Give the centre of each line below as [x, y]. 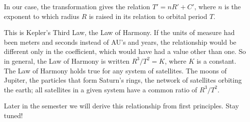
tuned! [13, 115]
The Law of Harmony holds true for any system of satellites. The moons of [116, 70]
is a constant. [216, 61]
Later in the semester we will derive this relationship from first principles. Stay [122, 106]
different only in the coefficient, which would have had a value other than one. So [125, 51]
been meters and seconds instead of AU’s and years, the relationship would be [120, 42]
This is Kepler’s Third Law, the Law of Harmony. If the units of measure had [119, 32]
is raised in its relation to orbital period [148, 16]
